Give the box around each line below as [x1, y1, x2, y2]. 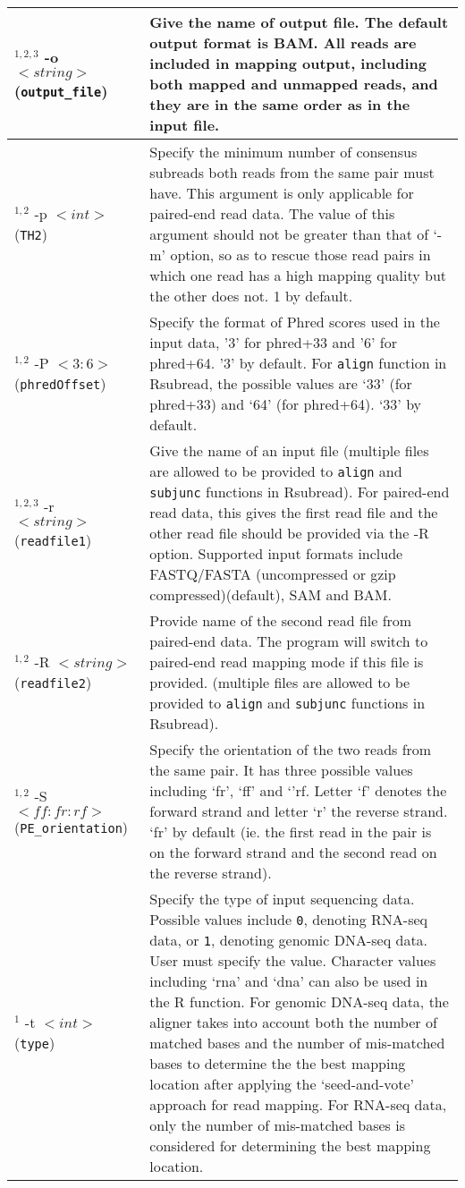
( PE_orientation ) [14, 816, 129, 837]
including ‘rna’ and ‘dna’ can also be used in [149, 971, 428, 991]
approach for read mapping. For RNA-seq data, [149, 1094, 447, 1115]
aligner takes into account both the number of [149, 1012, 437, 1032]
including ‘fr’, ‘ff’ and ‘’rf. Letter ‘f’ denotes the [149, 780, 447, 801]
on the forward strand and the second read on [149, 842, 437, 862]
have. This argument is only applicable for [149, 182, 414, 203]
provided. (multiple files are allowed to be [149, 672, 410, 692]
